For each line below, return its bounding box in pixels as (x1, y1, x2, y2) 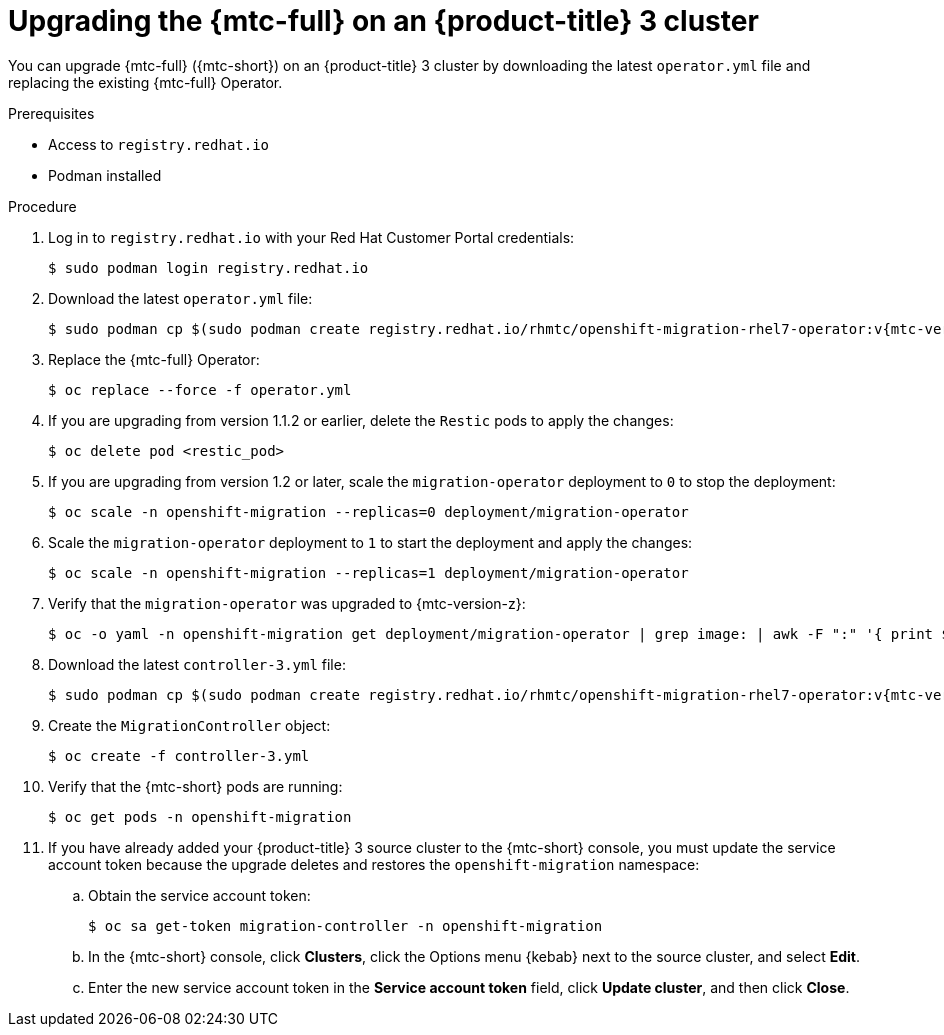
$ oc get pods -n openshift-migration (48, 808, 352, 825)
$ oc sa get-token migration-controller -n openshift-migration (88, 917, 603, 934)
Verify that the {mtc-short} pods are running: (48, 777, 343, 795)
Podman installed (48, 166, 162, 184)
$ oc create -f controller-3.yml (48, 747, 310, 764)
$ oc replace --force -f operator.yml (48, 381, 352, 398)
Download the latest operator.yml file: (48, 289, 313, 307)
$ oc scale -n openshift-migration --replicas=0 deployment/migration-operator (48, 503, 689, 520)
